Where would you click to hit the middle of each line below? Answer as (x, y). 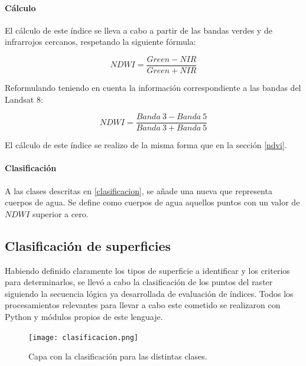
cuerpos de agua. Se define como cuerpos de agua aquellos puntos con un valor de (152, 202)
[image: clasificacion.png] (84, 337)
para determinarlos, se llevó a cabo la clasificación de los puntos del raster (139, 282)
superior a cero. (60, 213)
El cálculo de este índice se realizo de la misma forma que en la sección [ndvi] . (146, 145)
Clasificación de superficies (88, 245)
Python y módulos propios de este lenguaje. (84, 317)
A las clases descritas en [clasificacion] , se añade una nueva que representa (139, 190)
